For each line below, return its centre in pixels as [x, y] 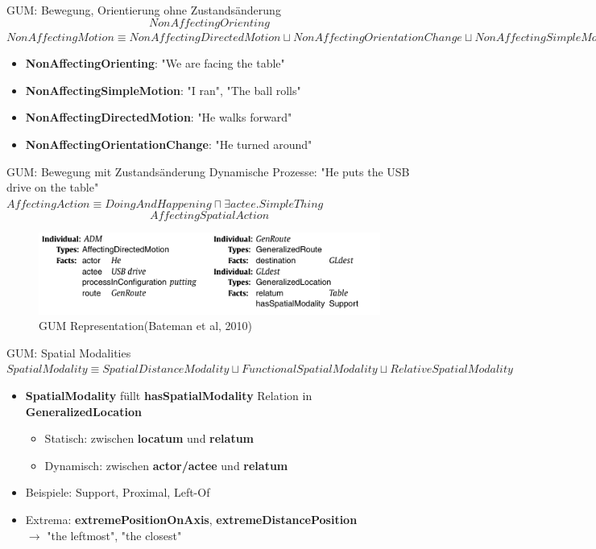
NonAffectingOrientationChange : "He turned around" [169, 144]
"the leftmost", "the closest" [114, 535]
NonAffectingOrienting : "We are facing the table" [155, 63]
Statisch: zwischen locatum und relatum [149, 438]
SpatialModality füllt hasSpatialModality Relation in [169, 396]
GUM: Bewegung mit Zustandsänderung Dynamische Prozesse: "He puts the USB [208, 171]
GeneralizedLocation [83, 411]
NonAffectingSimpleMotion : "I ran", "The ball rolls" [163, 90]
